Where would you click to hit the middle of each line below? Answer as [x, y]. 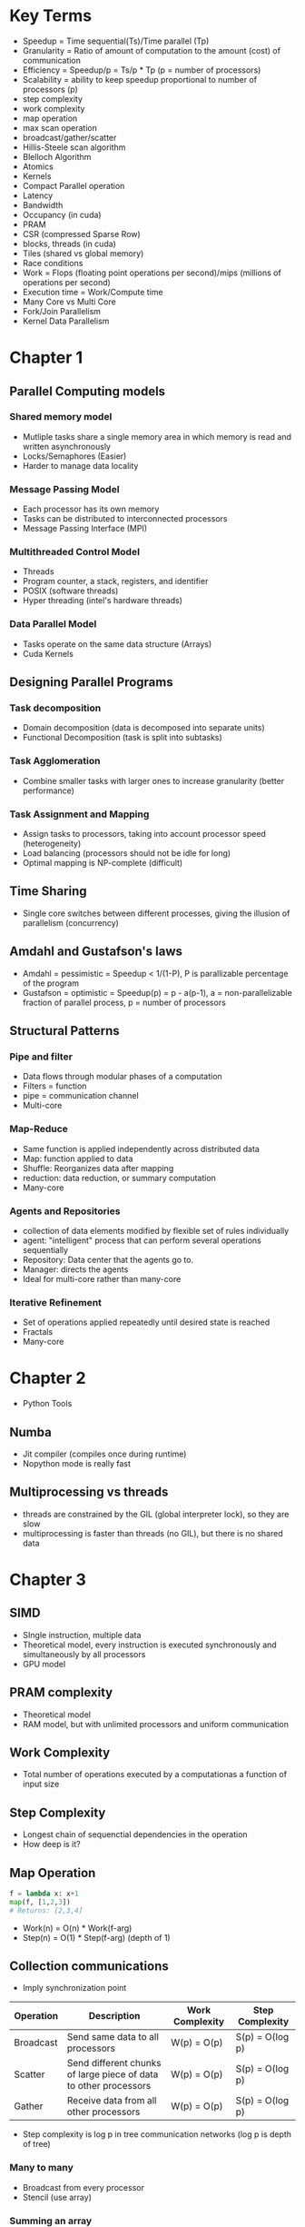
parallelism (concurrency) [71, 922]
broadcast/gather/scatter [69, 137]
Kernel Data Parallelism [66, 321]
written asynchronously [67, 446]
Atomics [38, 166]
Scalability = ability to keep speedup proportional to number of [139, 79]
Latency [38, 195]
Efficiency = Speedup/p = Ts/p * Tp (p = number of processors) [142, 70]
